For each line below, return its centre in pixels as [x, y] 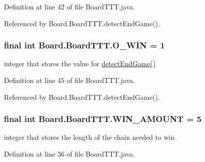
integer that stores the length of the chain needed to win [89, 137]
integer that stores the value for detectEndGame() [80, 63]
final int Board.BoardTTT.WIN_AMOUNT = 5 [103, 119]
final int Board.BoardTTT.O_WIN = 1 [85, 45]
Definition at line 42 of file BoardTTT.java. [69, 6]
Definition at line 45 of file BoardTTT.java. [69, 80]
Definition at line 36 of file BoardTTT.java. [69, 154]
